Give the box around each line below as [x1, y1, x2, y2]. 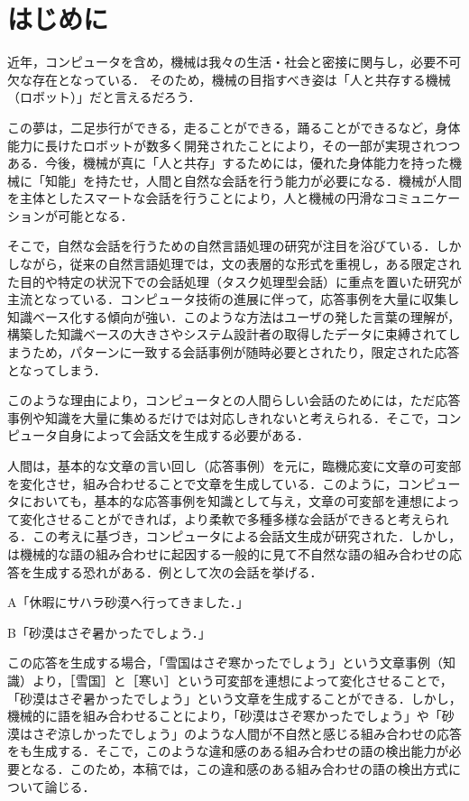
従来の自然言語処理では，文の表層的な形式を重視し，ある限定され [69, 254, 462, 273]
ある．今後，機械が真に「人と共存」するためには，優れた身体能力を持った [7, 153, 449, 172]
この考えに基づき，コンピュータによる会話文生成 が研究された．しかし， [32, 527, 462, 546]
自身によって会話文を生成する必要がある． [57, 426, 309, 445]
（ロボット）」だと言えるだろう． [7, 87, 201, 106]
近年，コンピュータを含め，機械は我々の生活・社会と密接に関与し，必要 [7, 52, 437, 71]
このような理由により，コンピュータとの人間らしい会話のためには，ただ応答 [7, 391, 461, 410]
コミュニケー [384, 189, 461, 207]
